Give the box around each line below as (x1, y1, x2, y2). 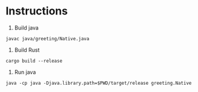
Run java (14, 68, 37, 76)
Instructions (5, 4, 68, 18)
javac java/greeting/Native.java (5, 35, 90, 41)
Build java (14, 24, 39, 31)
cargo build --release (5, 58, 63, 64)
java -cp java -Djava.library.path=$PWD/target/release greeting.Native (5, 80, 192, 86)
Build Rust (14, 46, 40, 54)
